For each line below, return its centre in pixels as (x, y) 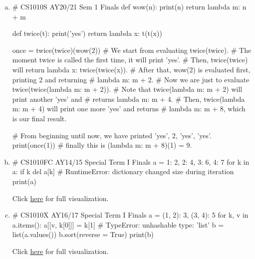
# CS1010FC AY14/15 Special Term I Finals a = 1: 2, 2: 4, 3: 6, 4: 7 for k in (131, 161)
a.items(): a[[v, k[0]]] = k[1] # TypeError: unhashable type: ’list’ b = (118, 224)
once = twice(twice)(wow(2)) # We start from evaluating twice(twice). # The (132, 50)
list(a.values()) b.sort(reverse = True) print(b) (83, 234)
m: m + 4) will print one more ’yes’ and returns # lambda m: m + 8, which (129, 109)
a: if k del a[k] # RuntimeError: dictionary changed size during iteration (123, 171)
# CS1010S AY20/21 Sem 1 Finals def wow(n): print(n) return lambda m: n (129, 6)
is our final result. (39, 118)
